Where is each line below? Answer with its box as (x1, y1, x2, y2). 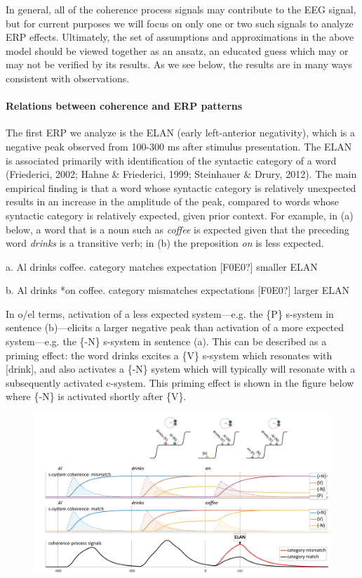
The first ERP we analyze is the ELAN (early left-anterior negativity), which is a (6, 125, 355, 140)
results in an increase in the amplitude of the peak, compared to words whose (6, 194, 339, 209)
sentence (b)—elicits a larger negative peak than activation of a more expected (6, 320, 344, 335)
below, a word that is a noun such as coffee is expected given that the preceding (6, 221, 349, 236)
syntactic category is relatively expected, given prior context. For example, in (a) (6, 207, 354, 222)
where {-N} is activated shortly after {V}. (6, 389, 187, 404)
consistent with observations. (6, 70, 130, 85)
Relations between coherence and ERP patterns (6, 98, 243, 113)
